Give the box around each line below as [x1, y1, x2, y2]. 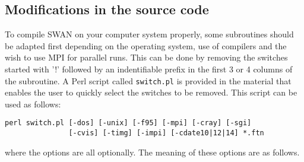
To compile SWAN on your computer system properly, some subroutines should [5, 28, 294, 40]
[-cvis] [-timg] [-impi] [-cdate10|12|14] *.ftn [68, 129, 264, 138]
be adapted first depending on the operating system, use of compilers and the [5, 39, 287, 52]
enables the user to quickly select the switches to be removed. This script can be [5, 86, 297, 99]
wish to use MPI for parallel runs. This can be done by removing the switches [5, 51, 288, 63]
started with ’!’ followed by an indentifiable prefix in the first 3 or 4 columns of [5, 62, 293, 75]
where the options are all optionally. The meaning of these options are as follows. [5, 145, 300, 158]
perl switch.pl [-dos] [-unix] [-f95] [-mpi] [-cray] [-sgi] [5, 119, 252, 128]
